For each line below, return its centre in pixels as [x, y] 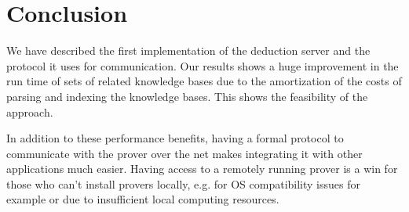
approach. [30, 111]
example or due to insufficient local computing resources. [143, 199]
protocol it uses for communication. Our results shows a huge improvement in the [203, 65]
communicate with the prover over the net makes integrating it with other [184, 153]
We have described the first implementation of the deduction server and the [188, 50]
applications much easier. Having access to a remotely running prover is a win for [202, 169]
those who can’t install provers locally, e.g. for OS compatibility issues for [183, 183]
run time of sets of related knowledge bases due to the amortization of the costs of [204, 81]
